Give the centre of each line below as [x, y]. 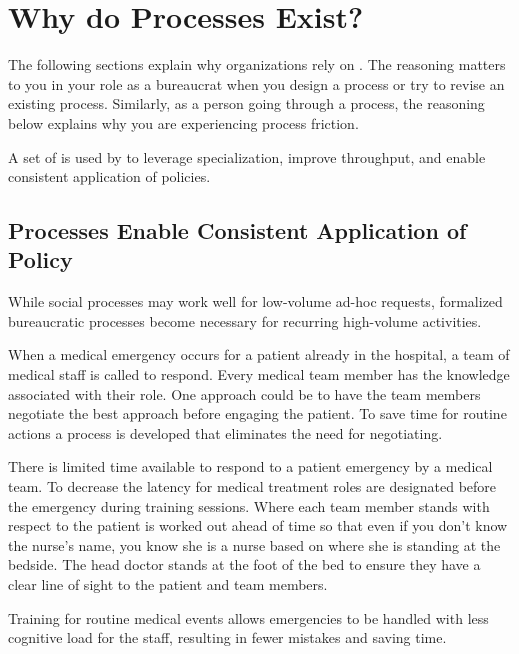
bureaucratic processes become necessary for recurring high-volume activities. [245, 320]
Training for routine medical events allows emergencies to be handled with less [248, 617]
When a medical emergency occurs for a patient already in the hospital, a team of [259, 354]
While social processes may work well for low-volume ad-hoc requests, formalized [255, 301]
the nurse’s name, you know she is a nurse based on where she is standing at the [254, 544]
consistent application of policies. [109, 176]
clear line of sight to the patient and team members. [168, 584]
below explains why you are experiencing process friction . [183, 122]
